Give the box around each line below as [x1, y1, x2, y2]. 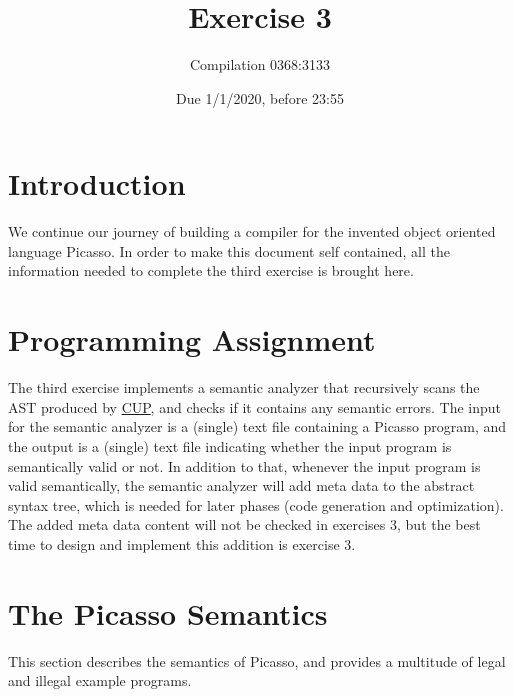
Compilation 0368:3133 [189, 54, 330, 75]
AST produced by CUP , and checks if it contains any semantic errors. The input [8, 396, 502, 417]
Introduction [8, 163, 186, 204]
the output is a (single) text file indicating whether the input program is [8, 435, 452, 456]
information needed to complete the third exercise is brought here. [8, 260, 414, 281]
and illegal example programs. [8, 670, 192, 691]
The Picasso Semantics [8, 592, 328, 633]
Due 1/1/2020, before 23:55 [176, 87, 344, 108]
